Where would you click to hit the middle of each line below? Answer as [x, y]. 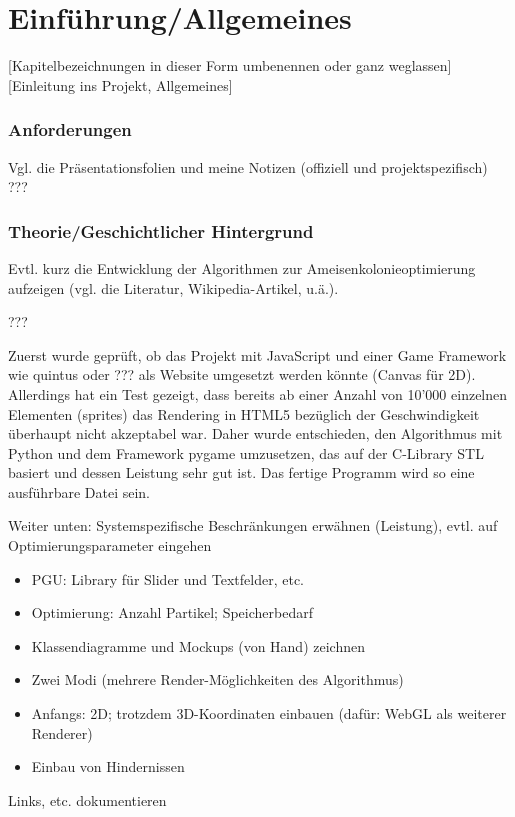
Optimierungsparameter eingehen [110, 545]
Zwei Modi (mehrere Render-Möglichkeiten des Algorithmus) [217, 679]
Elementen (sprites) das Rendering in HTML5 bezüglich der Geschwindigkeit [244, 413]
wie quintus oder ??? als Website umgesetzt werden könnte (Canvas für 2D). [242, 374]
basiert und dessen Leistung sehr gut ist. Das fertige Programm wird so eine [241, 472]
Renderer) [62, 732]
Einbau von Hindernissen [108, 766]
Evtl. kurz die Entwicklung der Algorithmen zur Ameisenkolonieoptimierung [242, 267]
